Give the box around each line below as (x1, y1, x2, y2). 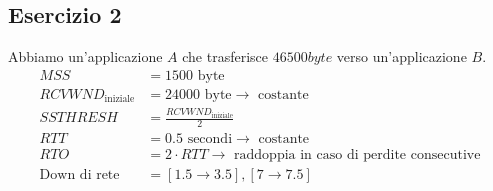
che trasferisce (182, 46, 269, 67)
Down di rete (39, 168, 120, 183)
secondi (187, 132, 233, 147)
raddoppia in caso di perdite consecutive (234, 148, 481, 163)
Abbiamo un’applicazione (8, 46, 163, 67)
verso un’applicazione (336, 46, 467, 67)
